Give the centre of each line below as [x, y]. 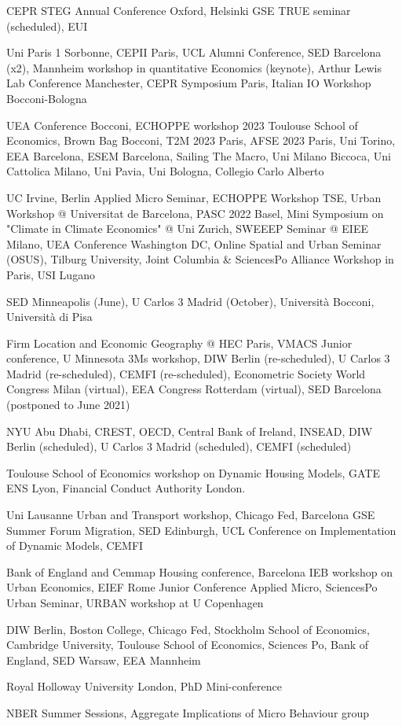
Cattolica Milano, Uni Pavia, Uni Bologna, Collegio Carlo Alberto [165, 171]
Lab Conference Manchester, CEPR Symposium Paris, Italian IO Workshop [189, 83]
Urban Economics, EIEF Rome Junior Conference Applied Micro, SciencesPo [192, 587]
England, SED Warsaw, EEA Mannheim [104, 660]
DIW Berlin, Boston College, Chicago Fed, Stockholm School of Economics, [188, 629]
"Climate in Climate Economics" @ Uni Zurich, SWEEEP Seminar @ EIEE [187, 228]
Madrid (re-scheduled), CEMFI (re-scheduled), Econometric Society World [186, 373]
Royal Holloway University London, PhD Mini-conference [144, 686]
